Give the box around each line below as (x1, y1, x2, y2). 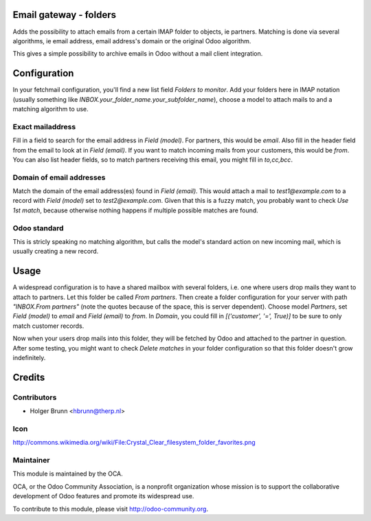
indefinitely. (12, 354, 46, 362)
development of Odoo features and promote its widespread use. (12, 492, 194, 500)
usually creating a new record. (12, 247, 99, 256)
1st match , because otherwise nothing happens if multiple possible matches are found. (12, 206, 259, 214)
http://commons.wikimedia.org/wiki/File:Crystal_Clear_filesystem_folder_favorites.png (12, 439, 256, 447)
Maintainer (12, 456, 50, 465)
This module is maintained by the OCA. (12, 469, 123, 478)
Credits (12, 371, 45, 383)
